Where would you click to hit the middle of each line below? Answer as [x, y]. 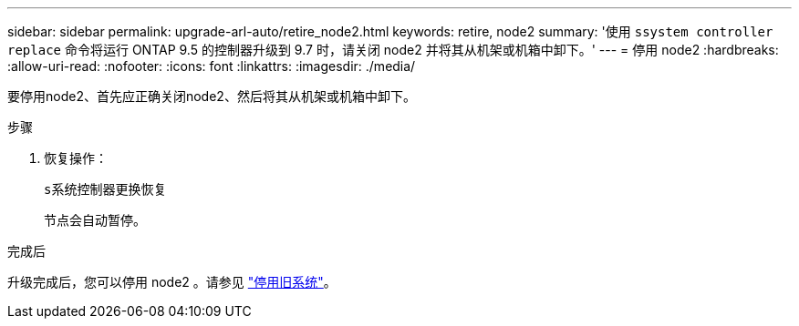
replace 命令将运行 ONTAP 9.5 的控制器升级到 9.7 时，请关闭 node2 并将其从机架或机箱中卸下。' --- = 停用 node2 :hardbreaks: [393, 50]
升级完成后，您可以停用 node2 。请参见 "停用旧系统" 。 [172, 282]
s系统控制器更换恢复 [105, 189]
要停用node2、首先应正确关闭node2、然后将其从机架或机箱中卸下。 [212, 96]
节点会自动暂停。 [95, 220]
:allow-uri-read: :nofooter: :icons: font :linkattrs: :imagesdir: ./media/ [212, 66]
